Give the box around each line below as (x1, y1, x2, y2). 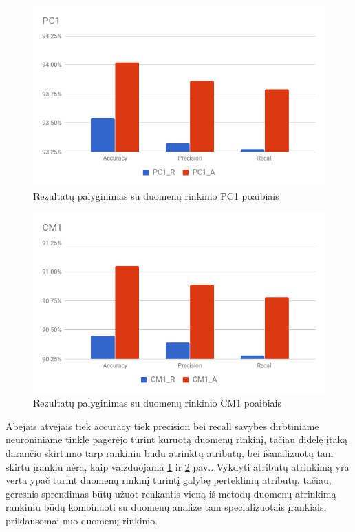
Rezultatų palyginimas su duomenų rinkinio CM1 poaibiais (33, 396, 282, 410)
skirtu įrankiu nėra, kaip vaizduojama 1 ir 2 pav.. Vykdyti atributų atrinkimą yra (6, 459, 349, 473)
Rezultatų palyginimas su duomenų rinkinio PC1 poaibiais (33, 188, 279, 203)
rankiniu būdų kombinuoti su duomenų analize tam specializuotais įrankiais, (6, 500, 327, 514)
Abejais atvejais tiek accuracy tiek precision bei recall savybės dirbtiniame (6, 418, 319, 433)
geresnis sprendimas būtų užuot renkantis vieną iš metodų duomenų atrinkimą (6, 486, 336, 500)
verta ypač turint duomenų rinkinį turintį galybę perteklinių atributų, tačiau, (6, 473, 332, 487)
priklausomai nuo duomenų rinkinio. (6, 513, 158, 527)
